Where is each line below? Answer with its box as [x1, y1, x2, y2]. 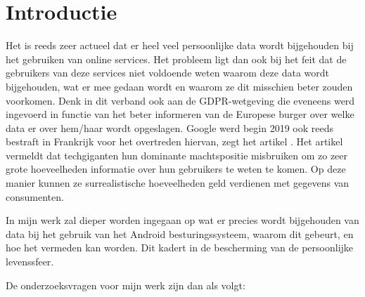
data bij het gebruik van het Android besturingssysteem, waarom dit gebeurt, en [6, 226, 354, 241]
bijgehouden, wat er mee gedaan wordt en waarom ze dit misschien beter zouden [6, 79, 353, 93]
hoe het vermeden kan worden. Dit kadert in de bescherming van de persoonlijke [6, 240, 354, 255]
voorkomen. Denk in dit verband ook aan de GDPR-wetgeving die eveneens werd [6, 93, 355, 107]
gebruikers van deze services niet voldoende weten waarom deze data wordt [6, 65, 330, 80]
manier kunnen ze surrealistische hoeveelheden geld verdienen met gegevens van [6, 176, 350, 190]
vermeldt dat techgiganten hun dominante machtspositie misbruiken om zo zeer [6, 147, 348, 162]
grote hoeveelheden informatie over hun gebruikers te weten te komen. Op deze [6, 161, 346, 176]
